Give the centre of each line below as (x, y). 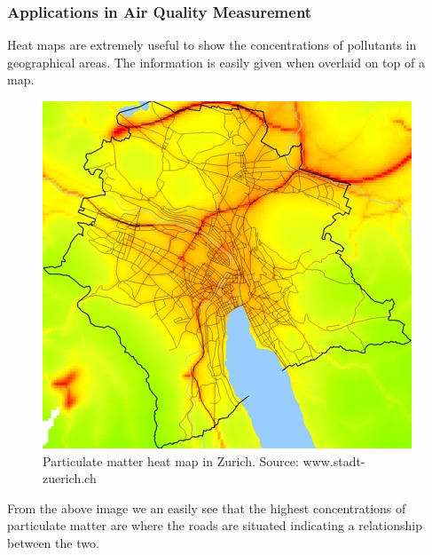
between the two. (53, 542)
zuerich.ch (70, 478)
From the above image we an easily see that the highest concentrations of (207, 507)
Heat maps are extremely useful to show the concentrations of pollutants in (212, 45)
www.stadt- (334, 460)
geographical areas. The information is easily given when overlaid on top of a (216, 62)
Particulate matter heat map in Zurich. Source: (171, 460)
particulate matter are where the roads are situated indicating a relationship (215, 525)
